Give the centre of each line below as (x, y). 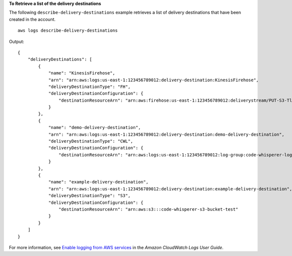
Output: (17, 41)
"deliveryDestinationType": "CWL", (91, 141)
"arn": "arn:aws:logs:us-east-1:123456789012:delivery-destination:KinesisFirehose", (154, 80)
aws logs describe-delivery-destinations (68, 31)
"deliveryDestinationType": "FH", (90, 87)
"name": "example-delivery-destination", (98, 182)
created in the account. (32, 19)
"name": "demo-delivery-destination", (95, 128)
